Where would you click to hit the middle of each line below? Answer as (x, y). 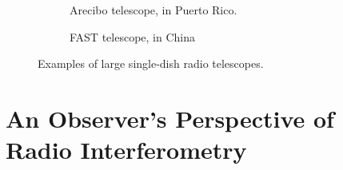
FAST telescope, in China (132, 36)
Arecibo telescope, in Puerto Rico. (154, 10)
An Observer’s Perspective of (170, 118)
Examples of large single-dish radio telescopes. (151, 63)
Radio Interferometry (126, 150)
